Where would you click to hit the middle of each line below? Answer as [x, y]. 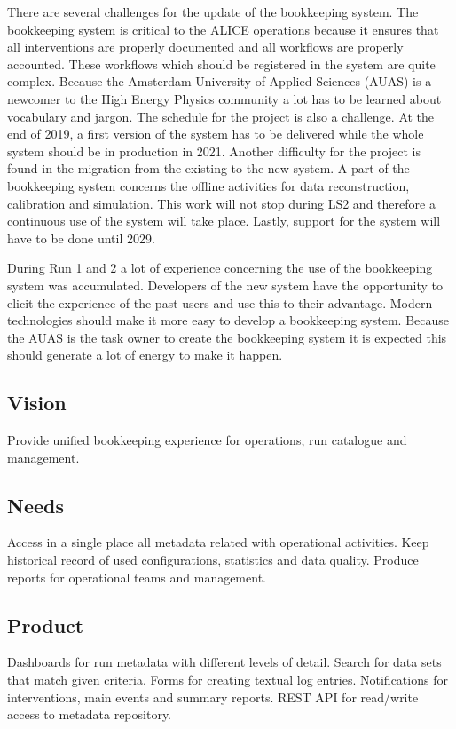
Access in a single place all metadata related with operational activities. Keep [218, 542]
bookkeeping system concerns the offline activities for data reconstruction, [208, 185]
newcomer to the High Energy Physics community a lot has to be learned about [224, 98]
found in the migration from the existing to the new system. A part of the [208, 168]
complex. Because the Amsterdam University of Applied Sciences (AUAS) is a [220, 81]
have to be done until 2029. [81, 238]
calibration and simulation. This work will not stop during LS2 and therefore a [221, 203]
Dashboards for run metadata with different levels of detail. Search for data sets [224, 662]
